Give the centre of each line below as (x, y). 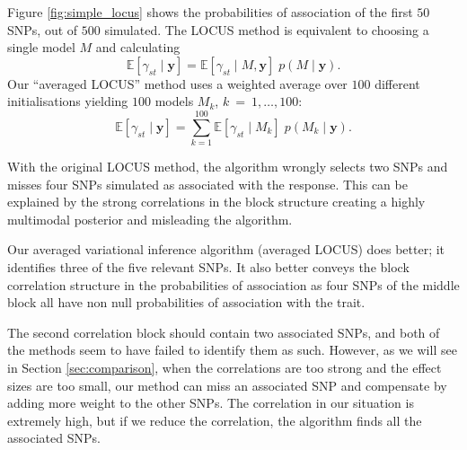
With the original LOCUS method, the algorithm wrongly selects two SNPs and (228, 167)
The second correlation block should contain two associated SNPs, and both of (224, 332)
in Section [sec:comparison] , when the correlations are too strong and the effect (225, 368)
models (174, 101)
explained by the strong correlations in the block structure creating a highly (216, 202)
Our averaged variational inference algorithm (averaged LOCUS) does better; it (226, 249)
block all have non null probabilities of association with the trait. (186, 302)
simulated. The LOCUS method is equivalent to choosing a (267, 29)
